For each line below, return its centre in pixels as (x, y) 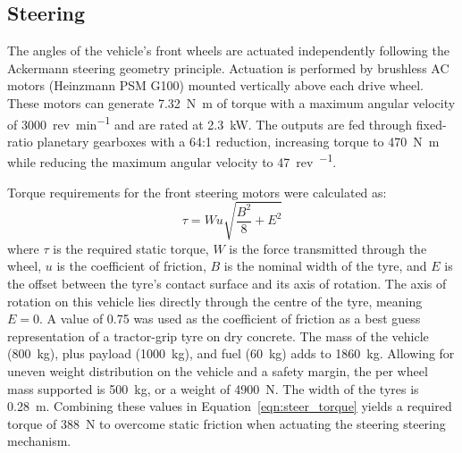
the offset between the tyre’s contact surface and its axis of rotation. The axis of (227, 283)
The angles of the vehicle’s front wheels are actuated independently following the (228, 50)
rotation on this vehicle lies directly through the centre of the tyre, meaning (215, 301)
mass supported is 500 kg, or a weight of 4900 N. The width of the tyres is (213, 388)
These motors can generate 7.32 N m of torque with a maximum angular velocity (231, 102)
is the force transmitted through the (328, 248)
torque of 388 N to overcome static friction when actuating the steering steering (227, 423)
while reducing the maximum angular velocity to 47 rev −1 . (172, 161)
